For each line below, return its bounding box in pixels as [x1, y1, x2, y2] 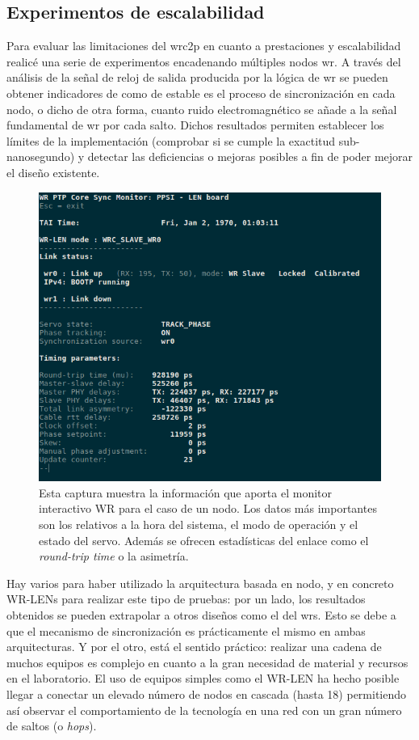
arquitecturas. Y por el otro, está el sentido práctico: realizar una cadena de [6, 638, 382, 655]
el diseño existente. [6, 163, 100, 180]
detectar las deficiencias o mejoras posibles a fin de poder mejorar [87, 148, 413, 165]
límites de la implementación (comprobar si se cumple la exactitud [6, 132, 336, 149]
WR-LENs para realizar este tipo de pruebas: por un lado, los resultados [6, 590, 366, 607]
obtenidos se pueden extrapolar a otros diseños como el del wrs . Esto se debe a [6, 606, 396, 623]
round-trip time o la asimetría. [39, 548, 189, 565]
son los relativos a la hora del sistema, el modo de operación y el [39, 515, 358, 532]
